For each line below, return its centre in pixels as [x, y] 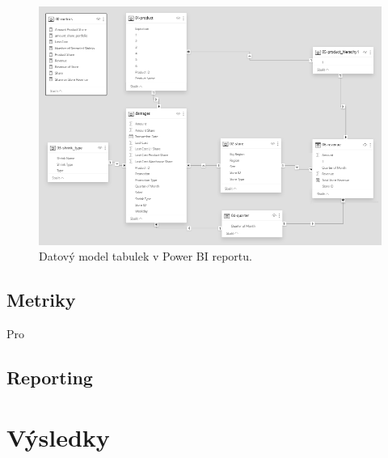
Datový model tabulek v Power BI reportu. [145, 256]
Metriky [41, 300]
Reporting [50, 377]
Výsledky [58, 437]
